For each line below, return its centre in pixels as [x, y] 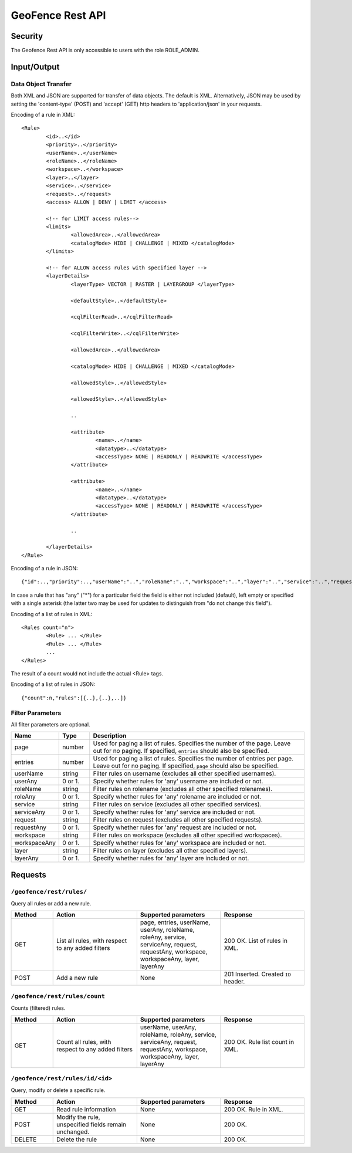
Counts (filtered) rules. [38, 1008]
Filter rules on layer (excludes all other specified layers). [170, 851]
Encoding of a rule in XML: [43, 115]
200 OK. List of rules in [255, 941]
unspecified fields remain [91, 1124]
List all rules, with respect [92, 941]
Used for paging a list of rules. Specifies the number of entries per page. [193, 759]
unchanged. [73, 1131]
